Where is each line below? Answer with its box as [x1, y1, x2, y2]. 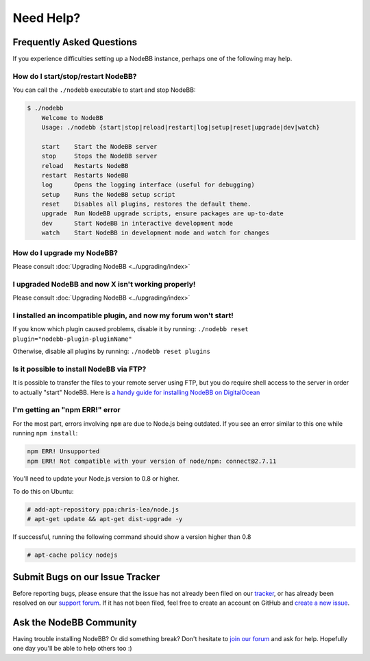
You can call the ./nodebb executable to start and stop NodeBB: [12, 86, 196, 94]
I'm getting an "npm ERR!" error [12, 405, 121, 415]
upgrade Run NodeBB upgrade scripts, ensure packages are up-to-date [41, 210, 284, 217]
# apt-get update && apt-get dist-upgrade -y [27, 515, 183, 523]
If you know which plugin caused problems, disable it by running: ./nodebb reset [12, 325, 249, 333]
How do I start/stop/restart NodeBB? [12, 71, 137, 81]
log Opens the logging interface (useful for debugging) [41, 181, 255, 189]
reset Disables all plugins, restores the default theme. [41, 200, 251, 208]
